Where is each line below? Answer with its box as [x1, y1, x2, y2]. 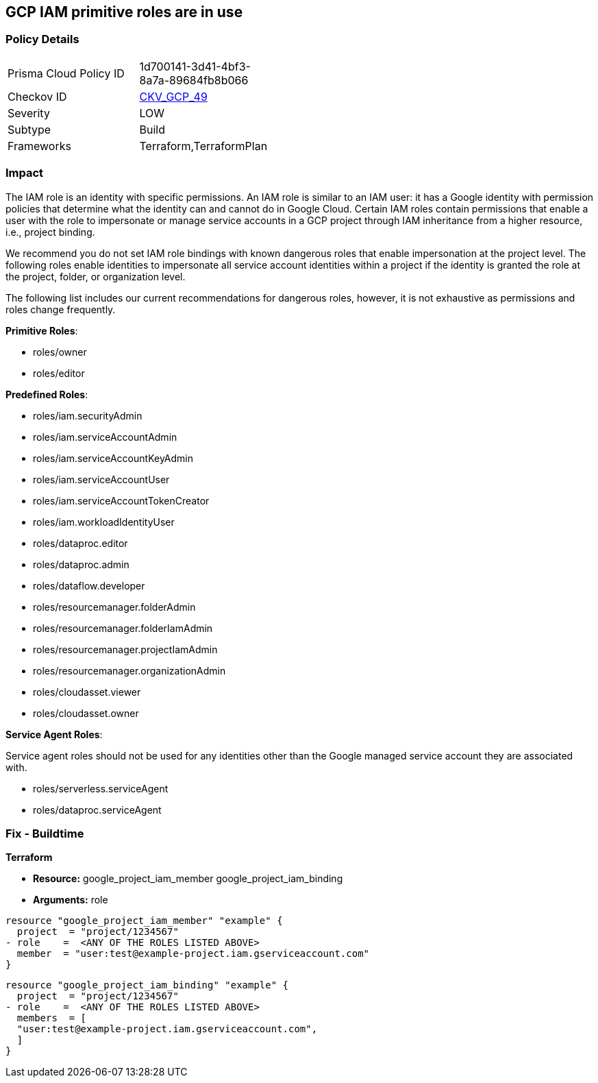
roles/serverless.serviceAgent [33, 782, 169, 794]
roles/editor [33, 367, 85, 379]
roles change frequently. [5, 303, 116, 315]
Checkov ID [8, 89, 67, 104]
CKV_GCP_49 [139, 89, 208, 104]
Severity [8, 106, 50, 120]
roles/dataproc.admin [33, 558, 129, 570]
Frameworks [8, 138, 71, 153]
